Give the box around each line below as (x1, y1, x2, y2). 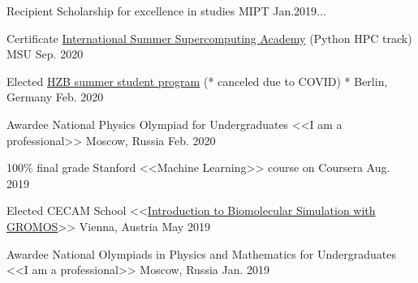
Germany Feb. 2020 (6, 88, 104, 105)
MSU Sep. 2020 (6, 45, 84, 62)
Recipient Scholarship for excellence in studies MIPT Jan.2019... (6, 2, 326, 19)
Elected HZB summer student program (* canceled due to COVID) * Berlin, (6, 72, 388, 89)
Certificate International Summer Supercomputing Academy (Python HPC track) (6, 29, 412, 46)
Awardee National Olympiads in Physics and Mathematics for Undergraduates (6, 245, 396, 262)
